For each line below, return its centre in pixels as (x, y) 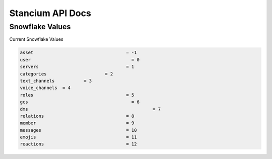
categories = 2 (66, 74)
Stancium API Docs (50, 13)
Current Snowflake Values (36, 39)
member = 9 (77, 123)
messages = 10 (78, 130)
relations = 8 (77, 116)
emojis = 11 (78, 137)
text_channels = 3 (56, 81)
